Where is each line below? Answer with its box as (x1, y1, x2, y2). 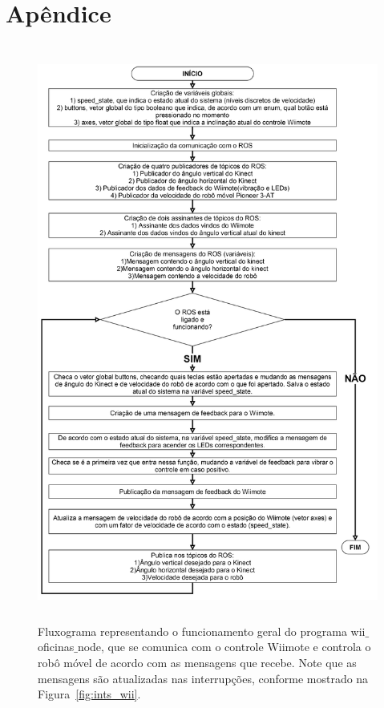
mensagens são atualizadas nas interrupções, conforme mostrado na (38, 670, 369, 686)
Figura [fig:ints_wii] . (38, 686, 141, 702)
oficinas (38, 638, 75, 655)
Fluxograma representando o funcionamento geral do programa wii (38, 622, 366, 639)
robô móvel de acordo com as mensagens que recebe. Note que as (38, 654, 357, 671)
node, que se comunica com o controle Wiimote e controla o (77, 638, 371, 655)
